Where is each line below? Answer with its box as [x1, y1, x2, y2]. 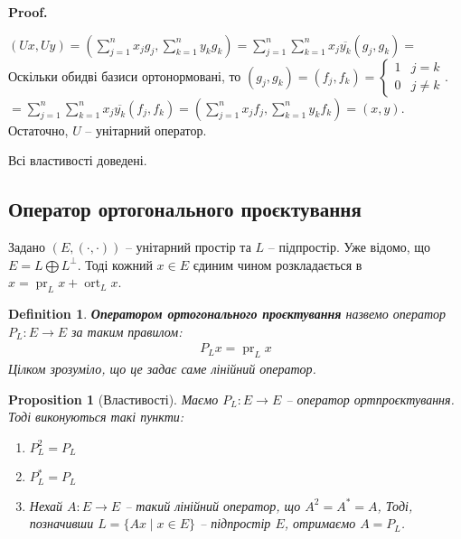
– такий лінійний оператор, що [125, 496, 301, 515]
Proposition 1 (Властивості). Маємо [8, 389, 219, 408]
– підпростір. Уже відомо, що [268, 237, 431, 256]
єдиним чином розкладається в [193, 255, 362, 274]
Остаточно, [8, 120, 69, 139]
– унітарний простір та [125, 237, 251, 256]
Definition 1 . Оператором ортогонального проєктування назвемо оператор [8, 303, 447, 322]
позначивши [29, 514, 94, 533]
